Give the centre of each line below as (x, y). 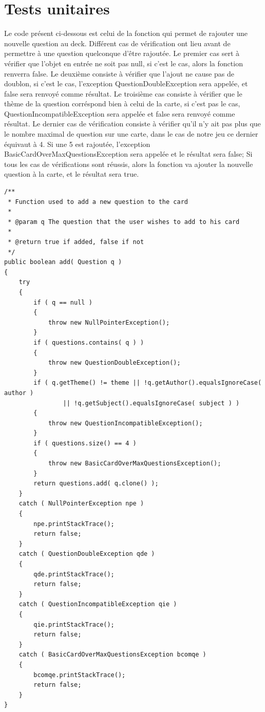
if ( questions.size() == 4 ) (85, 443)
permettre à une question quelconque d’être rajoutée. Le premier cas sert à (122, 53)
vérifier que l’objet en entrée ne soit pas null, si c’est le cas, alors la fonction (124, 63)
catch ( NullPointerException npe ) (81, 504)
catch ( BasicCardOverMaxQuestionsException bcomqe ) (112, 655)
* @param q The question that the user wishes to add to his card (124, 222)
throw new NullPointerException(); (109, 322)
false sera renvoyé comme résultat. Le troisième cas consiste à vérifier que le (123, 93)
